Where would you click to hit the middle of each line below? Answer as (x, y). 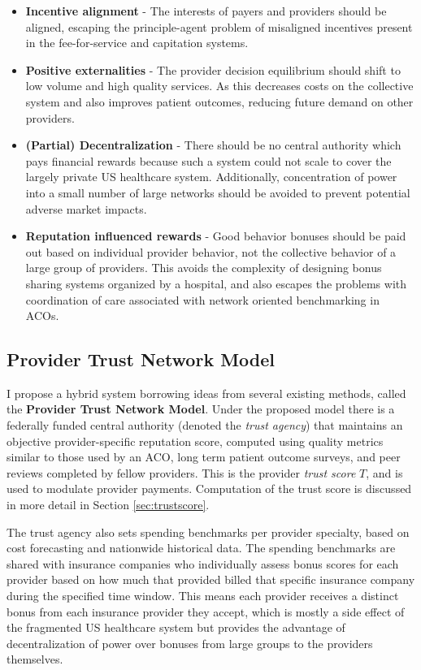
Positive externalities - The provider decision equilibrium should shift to (213, 69)
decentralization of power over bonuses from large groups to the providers (190, 643)
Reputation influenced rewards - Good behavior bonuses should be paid (216, 236)
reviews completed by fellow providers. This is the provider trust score (181, 472)
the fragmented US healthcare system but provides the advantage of (176, 627)
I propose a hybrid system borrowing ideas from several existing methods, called (206, 393)
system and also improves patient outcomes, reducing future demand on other (219, 101)
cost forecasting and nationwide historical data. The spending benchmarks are (201, 548)
